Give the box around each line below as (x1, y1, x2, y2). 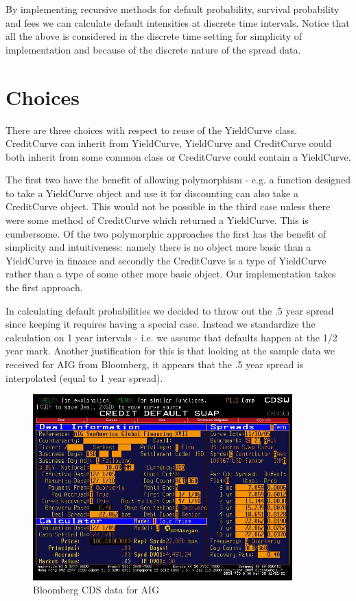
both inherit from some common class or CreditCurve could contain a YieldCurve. (5, 149, 351, 163)
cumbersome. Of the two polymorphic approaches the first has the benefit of (5, 226, 327, 240)
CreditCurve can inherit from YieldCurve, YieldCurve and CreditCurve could (5, 136, 332, 150)
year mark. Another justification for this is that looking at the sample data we (5, 343, 335, 358)
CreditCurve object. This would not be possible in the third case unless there (5, 199, 331, 214)
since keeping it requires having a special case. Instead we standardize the (5, 317, 316, 331)
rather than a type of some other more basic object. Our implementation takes (5, 267, 336, 281)
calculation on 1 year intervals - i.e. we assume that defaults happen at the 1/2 (5, 330, 337, 344)
